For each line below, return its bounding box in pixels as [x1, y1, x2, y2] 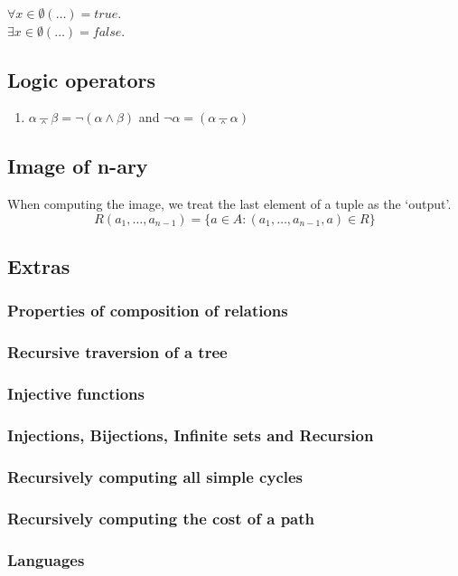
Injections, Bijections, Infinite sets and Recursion [7, 424, 374, 447]
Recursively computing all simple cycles [7, 465, 304, 487]
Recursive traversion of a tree [7, 341, 228, 364]
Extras [7, 252, 70, 280]
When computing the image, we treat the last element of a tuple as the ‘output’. [7, 194, 452, 213]
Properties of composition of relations [7, 299, 288, 322]
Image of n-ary [7, 152, 148, 180]
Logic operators [7, 65, 156, 93]
